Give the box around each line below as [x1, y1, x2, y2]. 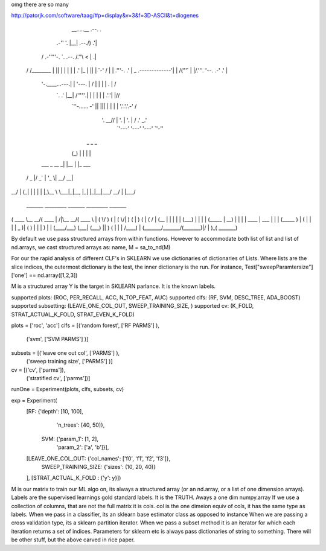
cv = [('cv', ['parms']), [11, 366, 66, 374]
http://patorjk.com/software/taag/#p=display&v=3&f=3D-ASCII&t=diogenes [11, 12, 199, 19]
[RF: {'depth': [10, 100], [26, 408, 84, 415]
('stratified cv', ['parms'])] [26, 374, 91, 381]
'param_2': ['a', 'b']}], [56, 444, 109, 451]
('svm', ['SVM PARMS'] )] [26, 336, 89, 343]
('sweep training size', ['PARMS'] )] [26, 358, 113, 365]
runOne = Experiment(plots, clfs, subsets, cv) [11, 386, 124, 393]
